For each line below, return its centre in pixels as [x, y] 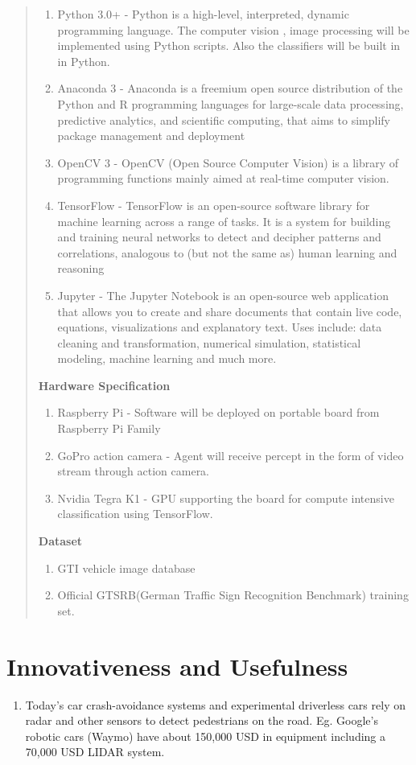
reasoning [81, 268]
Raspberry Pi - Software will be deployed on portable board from [218, 412]
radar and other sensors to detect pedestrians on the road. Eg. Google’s [202, 720]
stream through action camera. [134, 471]
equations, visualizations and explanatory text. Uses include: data [220, 327]
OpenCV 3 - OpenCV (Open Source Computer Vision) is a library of [228, 162]
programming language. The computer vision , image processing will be [233, 29]
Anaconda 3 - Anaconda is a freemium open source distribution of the [230, 88]
